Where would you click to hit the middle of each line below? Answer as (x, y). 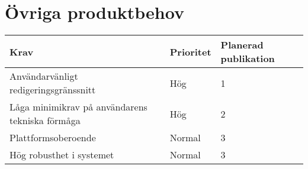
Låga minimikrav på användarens (78, 107)
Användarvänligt (44, 76)
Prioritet (190, 51)
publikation (248, 58)
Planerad (242, 45)
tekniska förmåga (45, 121)
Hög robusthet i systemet (62, 155)
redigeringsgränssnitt (53, 90)
